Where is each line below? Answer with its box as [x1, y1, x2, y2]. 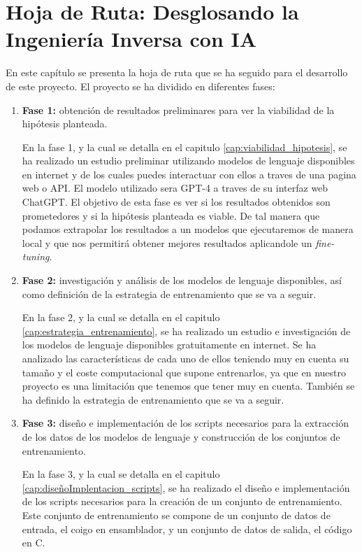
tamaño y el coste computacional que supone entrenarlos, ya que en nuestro [22, 365, 346, 379]
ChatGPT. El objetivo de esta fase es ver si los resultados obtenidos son [22, 194, 331, 209]
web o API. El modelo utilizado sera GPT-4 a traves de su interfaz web [22, 181, 328, 195]
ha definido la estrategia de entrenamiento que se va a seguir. [22, 392, 284, 406]
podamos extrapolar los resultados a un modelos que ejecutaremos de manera [22, 222, 354, 236]
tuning [22, 249, 50, 264]
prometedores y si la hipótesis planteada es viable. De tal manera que [22, 208, 320, 222]
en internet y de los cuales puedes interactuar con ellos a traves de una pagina [22, 167, 356, 181]
